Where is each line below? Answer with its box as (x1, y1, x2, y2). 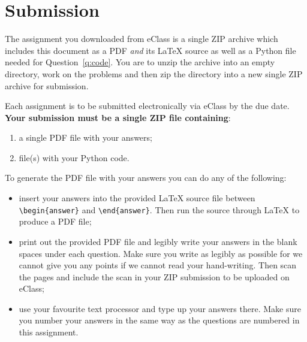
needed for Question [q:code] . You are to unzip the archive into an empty (5, 56, 275, 68)
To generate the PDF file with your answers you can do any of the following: (5, 171, 287, 184)
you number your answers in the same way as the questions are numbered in (19, 314, 300, 326)
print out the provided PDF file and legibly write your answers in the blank (19, 235, 297, 247)
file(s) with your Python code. (19, 151, 130, 164)
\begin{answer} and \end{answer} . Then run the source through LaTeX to (19, 203, 300, 216)
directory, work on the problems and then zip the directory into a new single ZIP (5, 67, 303, 80)
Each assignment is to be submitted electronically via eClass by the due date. (5, 99, 290, 112)
